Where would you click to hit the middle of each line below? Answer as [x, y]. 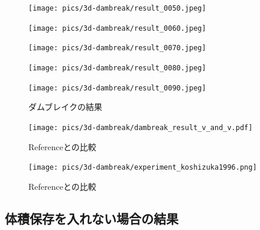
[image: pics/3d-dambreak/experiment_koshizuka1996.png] [143, 168]
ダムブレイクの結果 [65, 107]
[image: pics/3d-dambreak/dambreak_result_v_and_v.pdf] [141, 127]
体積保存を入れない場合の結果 [92, 218]
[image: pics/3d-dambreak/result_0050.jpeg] [117, 8]
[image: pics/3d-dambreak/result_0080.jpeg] [117, 68]
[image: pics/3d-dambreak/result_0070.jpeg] [117, 48]
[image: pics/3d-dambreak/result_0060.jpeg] [117, 28]
